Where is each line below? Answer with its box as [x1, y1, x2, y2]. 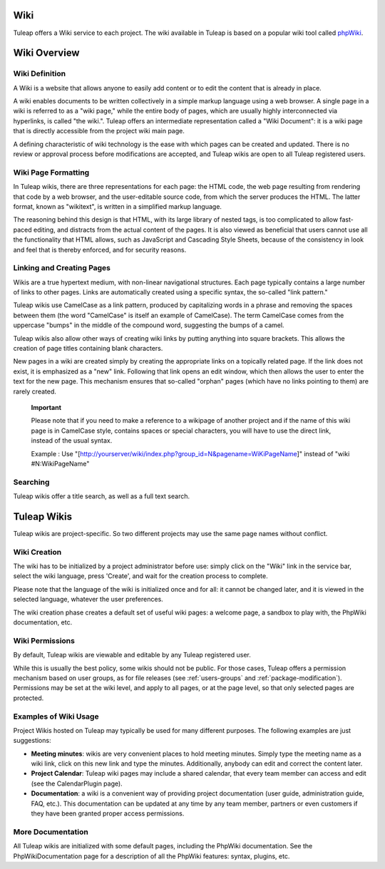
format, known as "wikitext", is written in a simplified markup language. [13, 202, 222, 210]
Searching [13, 477, 50, 487]
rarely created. [13, 387, 57, 396]
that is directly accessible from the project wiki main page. [13, 127, 185, 135]
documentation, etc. [13, 618, 73, 627]
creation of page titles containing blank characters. [13, 344, 163, 352]
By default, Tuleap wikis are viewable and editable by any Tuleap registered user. [13, 651, 251, 659]
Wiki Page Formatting [13, 168, 90, 178]
